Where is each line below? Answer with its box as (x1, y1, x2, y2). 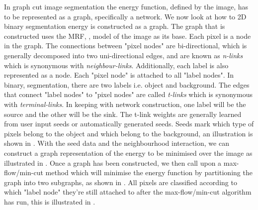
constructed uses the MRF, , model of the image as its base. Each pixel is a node (4, 30, 251, 41)
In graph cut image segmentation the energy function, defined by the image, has (4, 1, 249, 11)
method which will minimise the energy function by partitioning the (45, 167, 253, 178)
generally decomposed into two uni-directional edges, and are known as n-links (4, 50, 243, 60)
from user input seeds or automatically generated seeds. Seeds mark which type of (4, 118, 254, 129)
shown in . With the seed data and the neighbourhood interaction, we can (4, 138, 229, 148)
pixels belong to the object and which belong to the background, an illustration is (4, 128, 253, 138)
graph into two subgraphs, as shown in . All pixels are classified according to (4, 177, 237, 187)
